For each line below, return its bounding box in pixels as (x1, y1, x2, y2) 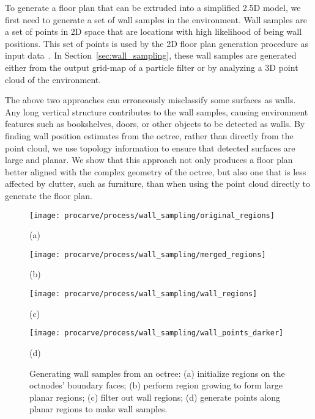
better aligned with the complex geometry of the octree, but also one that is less (5, 165, 306, 178)
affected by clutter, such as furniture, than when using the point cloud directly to (5, 177, 310, 190)
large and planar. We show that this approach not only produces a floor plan (5, 153, 293, 166)
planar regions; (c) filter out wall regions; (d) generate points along (29, 390, 280, 403)
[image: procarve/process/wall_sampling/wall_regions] (29, 290, 258, 298)
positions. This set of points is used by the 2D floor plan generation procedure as (5, 37, 309, 49)
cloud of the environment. (5, 73, 102, 86)
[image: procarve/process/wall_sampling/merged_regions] (29, 250, 266, 259)
